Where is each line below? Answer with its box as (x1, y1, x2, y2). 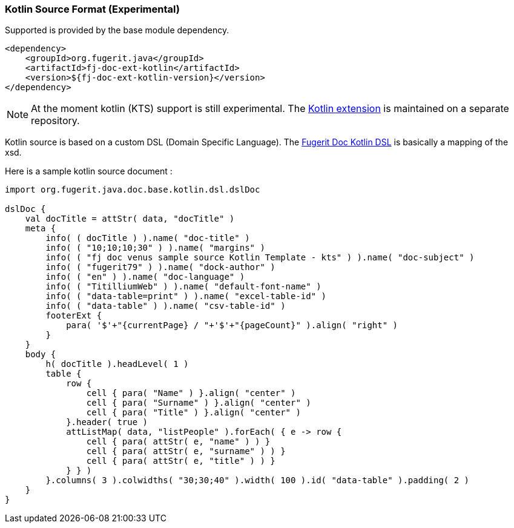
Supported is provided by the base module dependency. (5, 25, 229, 36)
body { (25, 349, 56, 360)
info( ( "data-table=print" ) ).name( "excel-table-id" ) (45, 291, 327, 302)
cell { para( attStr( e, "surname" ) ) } (86, 446, 286, 457)
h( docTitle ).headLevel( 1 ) (45, 359, 189, 369)
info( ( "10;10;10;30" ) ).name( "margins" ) (45, 243, 265, 253)
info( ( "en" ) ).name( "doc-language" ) (45, 272, 245, 282)
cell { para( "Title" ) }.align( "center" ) (86, 408, 301, 418)
